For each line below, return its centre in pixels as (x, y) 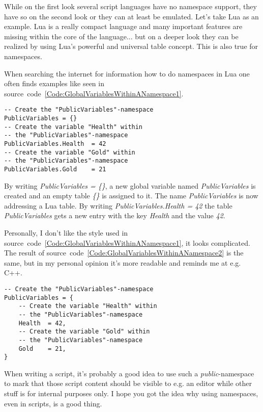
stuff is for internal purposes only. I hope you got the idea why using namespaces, (131, 393)
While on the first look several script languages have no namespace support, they (130, 6)
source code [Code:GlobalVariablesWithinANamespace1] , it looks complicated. (127, 242)
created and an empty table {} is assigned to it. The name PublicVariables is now (131, 196)
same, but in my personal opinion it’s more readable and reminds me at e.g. (123, 262)
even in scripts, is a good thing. (53, 403)
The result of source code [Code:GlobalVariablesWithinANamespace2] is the (124, 253)
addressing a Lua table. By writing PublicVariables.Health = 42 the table (118, 205)
